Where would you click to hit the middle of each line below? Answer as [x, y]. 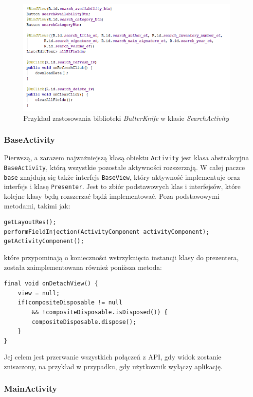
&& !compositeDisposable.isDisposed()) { [100, 312]
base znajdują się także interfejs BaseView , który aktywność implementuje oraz [122, 177]
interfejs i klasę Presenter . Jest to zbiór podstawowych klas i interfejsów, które [122, 186]
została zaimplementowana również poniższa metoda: [83, 267]
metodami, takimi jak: [37, 205]
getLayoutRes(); [30, 222]
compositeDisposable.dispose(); [84, 322]
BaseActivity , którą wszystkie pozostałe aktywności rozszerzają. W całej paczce [125, 167]
